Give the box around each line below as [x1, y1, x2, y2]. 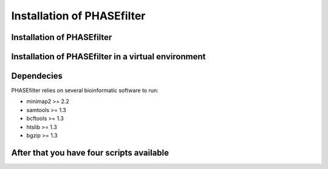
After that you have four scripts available [11, 147, 169, 157]
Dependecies [11, 71, 63, 81]
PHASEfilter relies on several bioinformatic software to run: [11, 87, 159, 94]
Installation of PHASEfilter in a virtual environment [11, 51, 206, 62]
